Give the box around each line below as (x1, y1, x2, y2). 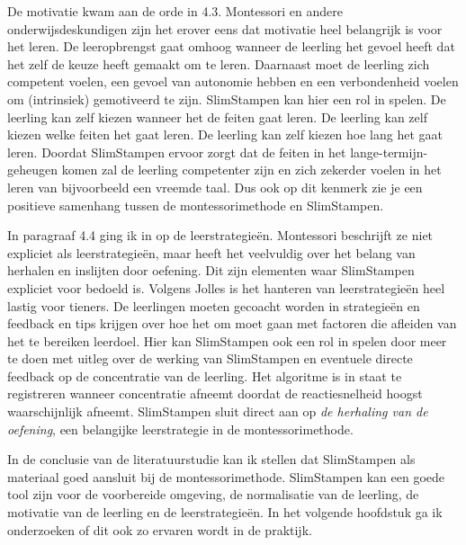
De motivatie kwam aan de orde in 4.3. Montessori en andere (7, 2, 343, 20)
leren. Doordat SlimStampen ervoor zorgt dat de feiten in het (7, 142, 346, 161)
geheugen (7, 160, 58, 179)
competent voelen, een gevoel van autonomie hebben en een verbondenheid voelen (7, 72, 459, 91)
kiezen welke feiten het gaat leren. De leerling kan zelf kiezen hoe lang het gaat (7, 125, 443, 144)
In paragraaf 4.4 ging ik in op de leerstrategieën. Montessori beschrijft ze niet (7, 226, 434, 245)
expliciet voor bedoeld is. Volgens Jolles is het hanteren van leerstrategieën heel (7, 278, 445, 297)
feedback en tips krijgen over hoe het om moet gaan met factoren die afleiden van (7, 314, 457, 333)
